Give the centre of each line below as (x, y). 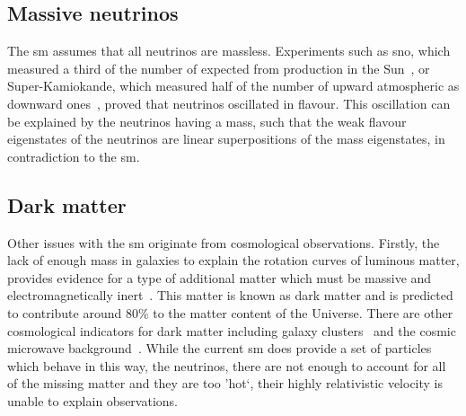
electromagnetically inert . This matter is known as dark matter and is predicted (230, 295)
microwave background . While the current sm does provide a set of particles (220, 348)
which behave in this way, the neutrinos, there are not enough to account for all (227, 365)
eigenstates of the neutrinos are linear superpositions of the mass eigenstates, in (226, 139)
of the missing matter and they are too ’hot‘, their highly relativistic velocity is (225, 383)
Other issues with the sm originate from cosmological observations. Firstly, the (224, 242)
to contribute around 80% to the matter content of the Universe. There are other (230, 312)
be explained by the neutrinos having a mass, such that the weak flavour (207, 121)
